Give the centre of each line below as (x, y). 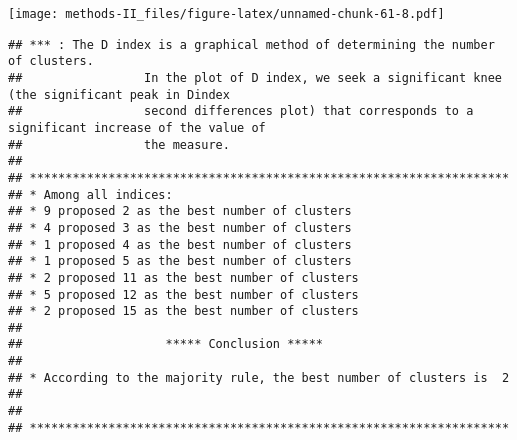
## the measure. (119, 144)
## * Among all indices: (90, 194)
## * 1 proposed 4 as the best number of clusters (180, 244)
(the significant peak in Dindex (119, 94)
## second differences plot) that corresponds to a (241, 111)
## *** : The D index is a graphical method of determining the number (251, 44)
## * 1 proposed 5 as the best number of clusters (180, 261)
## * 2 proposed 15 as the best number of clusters (183, 311)
